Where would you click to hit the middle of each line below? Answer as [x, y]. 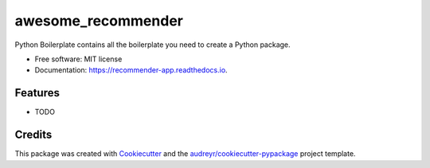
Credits [33, 135]
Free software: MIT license [78, 59]
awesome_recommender [99, 21]
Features [37, 93]
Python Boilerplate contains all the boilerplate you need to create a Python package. [152, 45]
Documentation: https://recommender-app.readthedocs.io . [131, 70]
